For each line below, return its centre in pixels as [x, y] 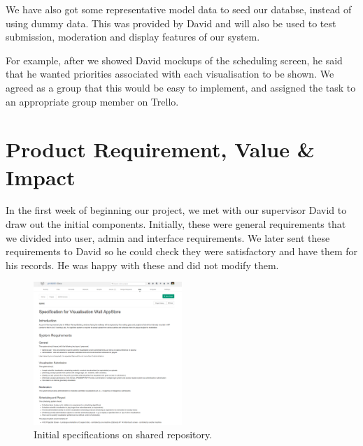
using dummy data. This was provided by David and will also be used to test [171, 23]
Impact [41, 177]
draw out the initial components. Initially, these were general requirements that [176, 224]
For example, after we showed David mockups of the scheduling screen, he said [174, 60]
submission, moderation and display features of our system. [133, 37]
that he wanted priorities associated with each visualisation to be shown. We [170, 74]
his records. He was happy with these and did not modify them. [142, 265]
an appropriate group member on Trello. [92, 101]
